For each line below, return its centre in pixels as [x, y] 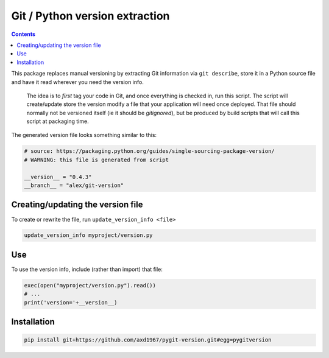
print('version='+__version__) [71, 302]
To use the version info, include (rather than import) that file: [87, 269]
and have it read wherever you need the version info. [78, 82]
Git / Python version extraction [90, 16]
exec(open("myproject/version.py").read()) [90, 285]
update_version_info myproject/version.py [88, 235]
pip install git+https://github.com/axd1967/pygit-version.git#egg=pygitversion [148, 340]
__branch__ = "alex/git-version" [74, 185]
